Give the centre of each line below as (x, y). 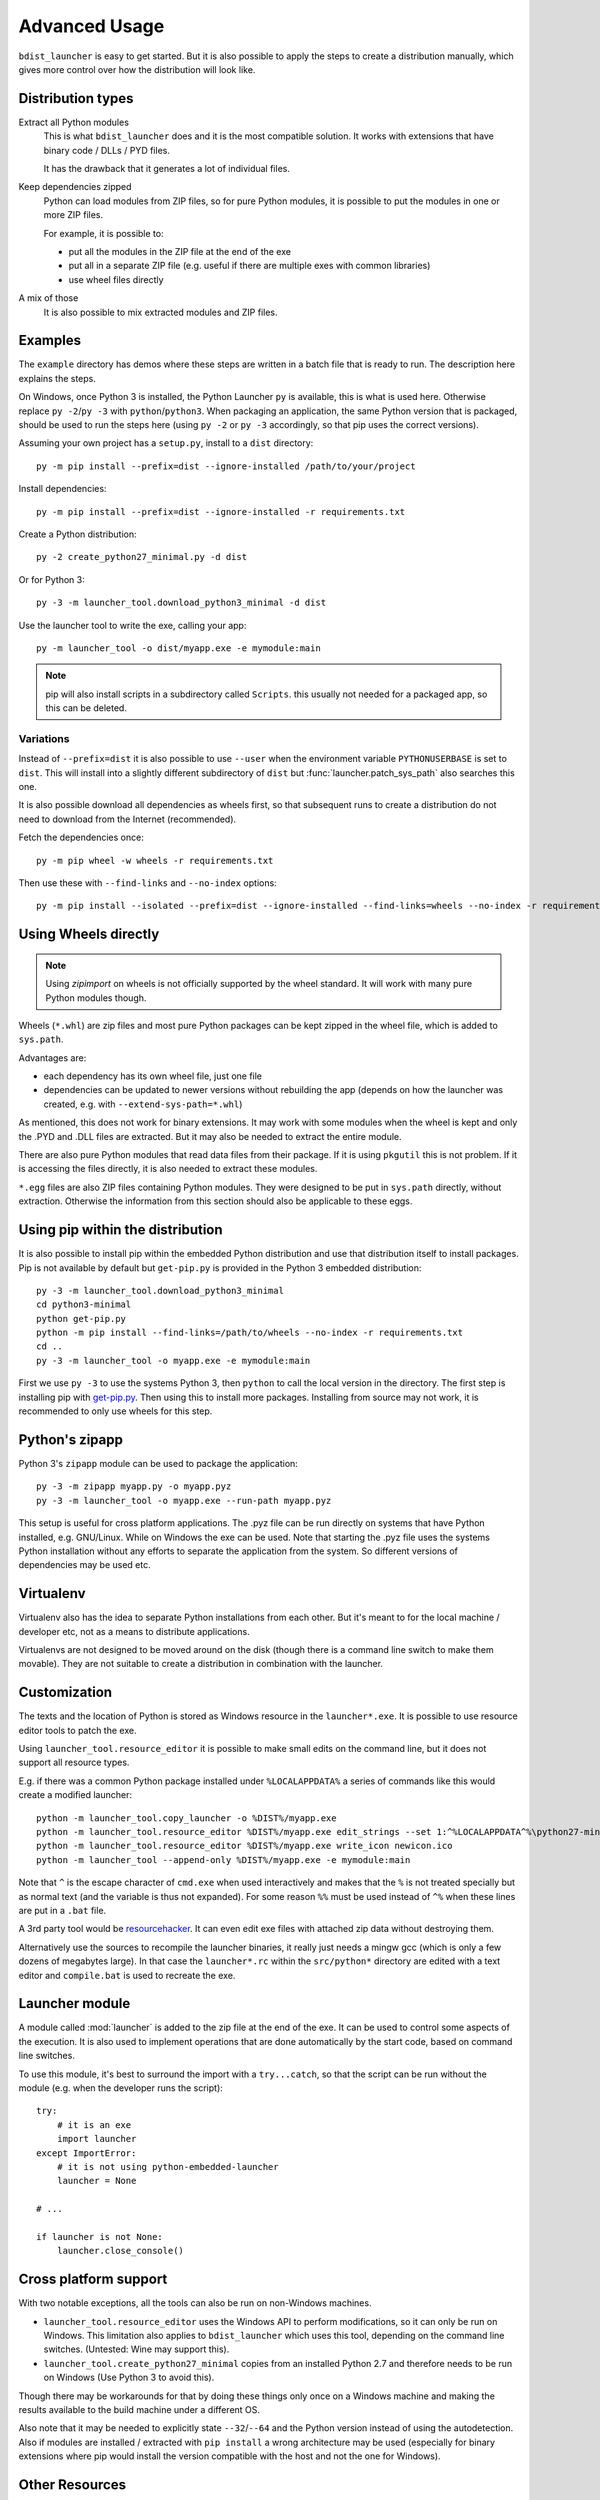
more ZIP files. (73, 215)
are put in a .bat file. (62, 1910)
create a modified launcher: (75, 1795)
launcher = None (96, 2181)
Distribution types (76, 98)
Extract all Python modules (74, 122)
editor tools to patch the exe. (77, 1730)
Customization (65, 1692)
